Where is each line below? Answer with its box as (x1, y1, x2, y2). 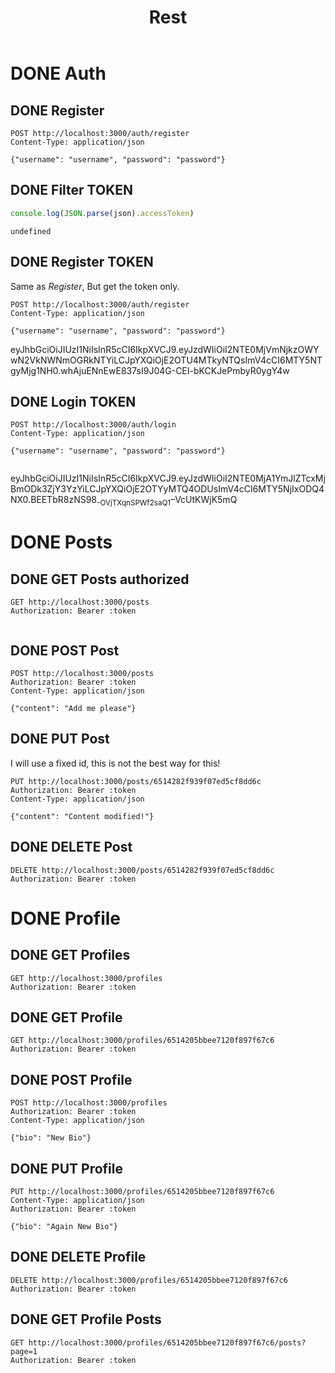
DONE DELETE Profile (10, 1249, 147, 1266)
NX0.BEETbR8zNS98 (10, 494, 98, 506)
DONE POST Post (10, 642, 120, 659)
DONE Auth (10, 62, 107, 85)
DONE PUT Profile (10, 1160, 123, 1177)
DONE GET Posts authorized (10, 571, 190, 588)
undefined (10, 226, 52, 236)
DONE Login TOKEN (10, 393, 137, 410)
